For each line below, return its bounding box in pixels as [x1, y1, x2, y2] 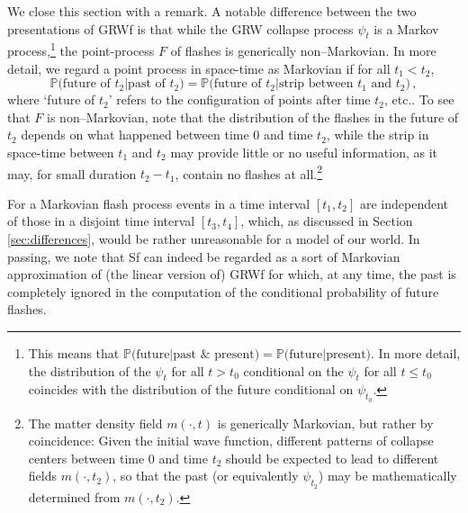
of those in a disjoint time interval [7, 211, 195, 230]
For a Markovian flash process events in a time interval [7, 193, 310, 212]
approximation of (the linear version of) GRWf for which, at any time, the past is [7, 265, 456, 283]
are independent [359, 193, 449, 212]
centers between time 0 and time [28, 448, 208, 467]
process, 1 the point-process [7, 39, 155, 60]
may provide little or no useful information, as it [170, 143, 438, 162]
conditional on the [243, 361, 344, 380]
